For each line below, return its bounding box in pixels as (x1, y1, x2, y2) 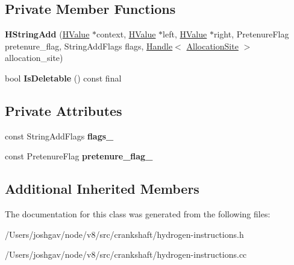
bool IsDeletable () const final (5, 71, 122, 84)
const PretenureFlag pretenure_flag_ (5, 150, 153, 162)
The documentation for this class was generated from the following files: (5, 208, 271, 220)
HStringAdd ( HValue (5, 28, 90, 40)
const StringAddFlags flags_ (5, 129, 114, 142)
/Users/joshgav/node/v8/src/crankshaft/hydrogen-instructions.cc (5, 248, 247, 261)
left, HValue (163, 28, 207, 40)
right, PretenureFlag (213, 28, 289, 40)
